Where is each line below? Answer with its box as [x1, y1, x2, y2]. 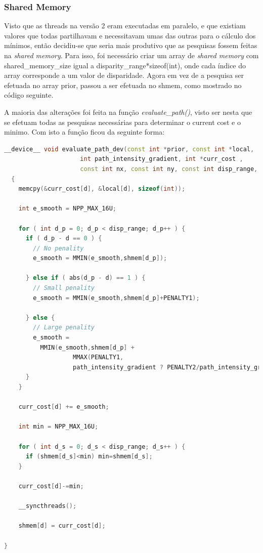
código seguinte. [4, 90, 54, 100]
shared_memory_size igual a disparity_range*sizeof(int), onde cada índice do [4, 60, 246, 70]
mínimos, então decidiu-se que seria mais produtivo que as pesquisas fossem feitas [4, 40, 257, 51]
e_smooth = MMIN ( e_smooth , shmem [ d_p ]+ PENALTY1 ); [33, 294, 200, 302]
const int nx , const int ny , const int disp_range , [80, 165, 258, 173]
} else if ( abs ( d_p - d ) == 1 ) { [25, 274, 146, 282]
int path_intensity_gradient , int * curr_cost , [80, 155, 243, 163]
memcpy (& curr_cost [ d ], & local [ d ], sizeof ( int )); [18, 185, 186, 193]
